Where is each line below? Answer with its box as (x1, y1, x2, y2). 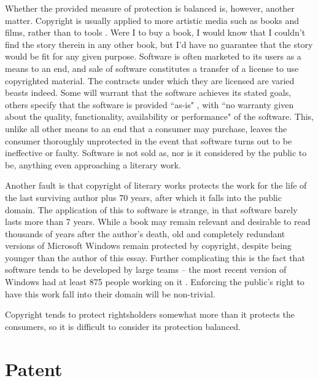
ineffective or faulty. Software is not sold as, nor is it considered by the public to (5, 146, 307, 159)
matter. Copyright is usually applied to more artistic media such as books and (5, 14, 299, 26)
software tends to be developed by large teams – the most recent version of (5, 263, 287, 276)
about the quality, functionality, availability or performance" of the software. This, (5, 110, 314, 123)
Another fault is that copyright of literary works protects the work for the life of (5, 179, 307, 192)
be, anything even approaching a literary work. (5, 158, 181, 171)
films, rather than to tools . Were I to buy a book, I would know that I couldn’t (5, 26, 306, 39)
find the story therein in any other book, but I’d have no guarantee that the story (5, 37, 313, 50)
